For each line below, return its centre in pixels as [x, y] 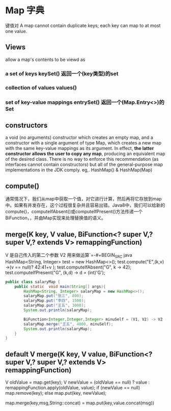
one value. [16, 31]
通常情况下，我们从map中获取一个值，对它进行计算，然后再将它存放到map [83, 199]
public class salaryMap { [33, 282]
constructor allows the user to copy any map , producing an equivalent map [85, 154]
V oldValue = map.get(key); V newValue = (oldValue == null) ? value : [78, 383]
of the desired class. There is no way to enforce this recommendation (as [82, 159]
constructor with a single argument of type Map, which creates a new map [83, 143]
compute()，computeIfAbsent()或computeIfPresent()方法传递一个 [74, 212]
